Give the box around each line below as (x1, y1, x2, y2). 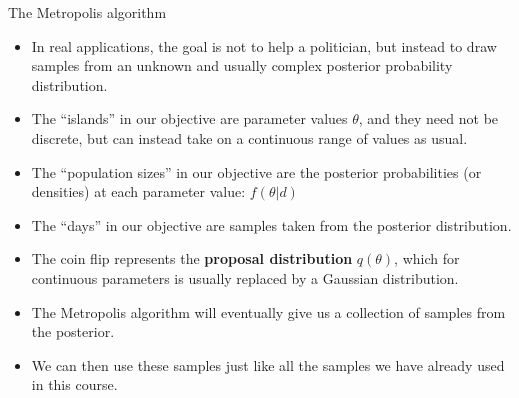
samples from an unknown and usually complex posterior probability (31, 55, 453, 76)
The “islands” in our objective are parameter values (31, 108, 348, 129)
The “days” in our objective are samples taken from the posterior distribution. (31, 214, 512, 235)
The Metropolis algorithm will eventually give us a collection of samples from (31, 301, 506, 322)
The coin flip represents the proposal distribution (31, 248, 353, 269)
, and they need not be (358, 108, 499, 129)
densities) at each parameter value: (31, 181, 246, 202)
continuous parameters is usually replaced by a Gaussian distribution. (31, 267, 459, 288)
